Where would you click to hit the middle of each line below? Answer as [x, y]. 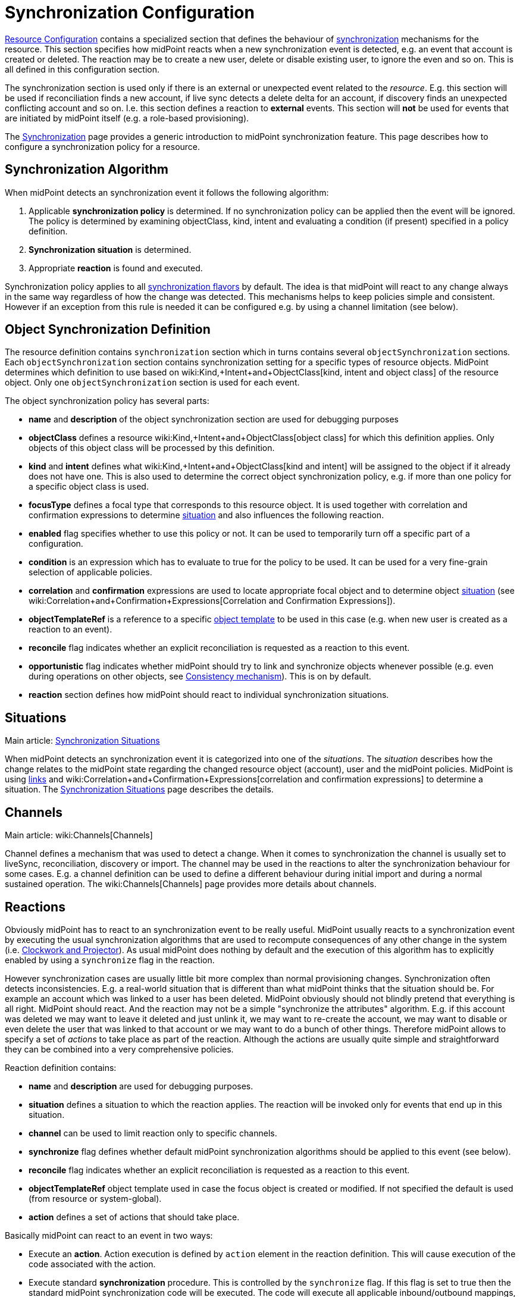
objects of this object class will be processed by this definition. [152, 448]
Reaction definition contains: [61, 1067]
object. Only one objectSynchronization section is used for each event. [152, 383]
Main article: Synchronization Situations [82, 741]
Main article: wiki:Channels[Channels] [79, 835]
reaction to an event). [71, 629]
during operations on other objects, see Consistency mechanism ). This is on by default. [200, 676]
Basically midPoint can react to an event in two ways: [109, 1235]
